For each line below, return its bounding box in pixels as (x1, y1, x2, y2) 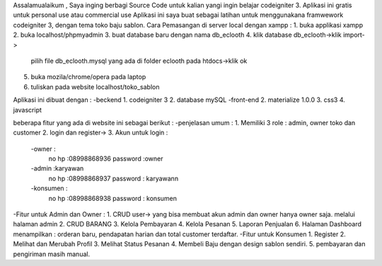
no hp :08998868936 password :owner (48, 154, 163, 163)
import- (343, 30, 366, 39)
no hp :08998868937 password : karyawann (48, 174, 179, 183)
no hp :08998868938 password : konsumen (48, 194, 177, 202)
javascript (13, 105, 42, 114)
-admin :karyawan (30, 164, 84, 173)
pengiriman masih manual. (13, 250, 91, 258)
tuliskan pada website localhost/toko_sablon (30, 82, 160, 91)
